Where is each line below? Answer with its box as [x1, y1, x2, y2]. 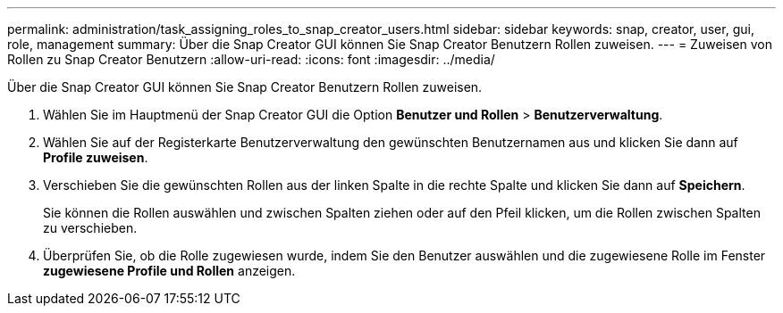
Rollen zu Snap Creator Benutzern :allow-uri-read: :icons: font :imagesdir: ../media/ [7, 52, 495, 67]
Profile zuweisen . [43, 150, 148, 165]
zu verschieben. [43, 220, 138, 235]
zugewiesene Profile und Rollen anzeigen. [43, 263, 296, 278]
